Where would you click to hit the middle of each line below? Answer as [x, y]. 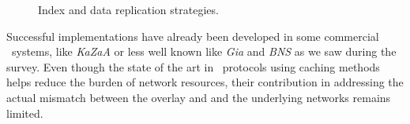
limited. [25, 113]
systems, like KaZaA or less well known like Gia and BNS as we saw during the [204, 51]
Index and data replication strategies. [128, 9]
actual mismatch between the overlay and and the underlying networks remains [199, 97]
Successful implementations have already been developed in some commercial [193, 36]
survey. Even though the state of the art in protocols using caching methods [193, 66]
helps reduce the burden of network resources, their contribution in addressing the [205, 82]
